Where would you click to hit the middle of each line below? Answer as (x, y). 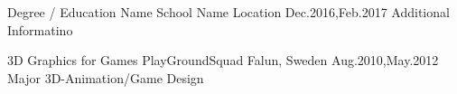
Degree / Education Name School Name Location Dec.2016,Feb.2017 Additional (228, 12)
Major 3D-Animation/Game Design (106, 77)
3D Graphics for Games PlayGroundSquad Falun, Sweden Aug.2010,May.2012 (223, 60)
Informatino (40, 29)
